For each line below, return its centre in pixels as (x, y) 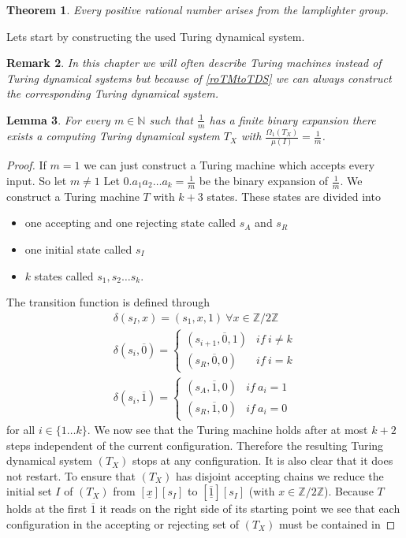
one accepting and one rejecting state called (130, 223)
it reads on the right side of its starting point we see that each (250, 508)
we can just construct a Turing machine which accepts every (229, 165)
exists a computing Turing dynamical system (113, 136)
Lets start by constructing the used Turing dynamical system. (156, 36)
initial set (29, 491)
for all (21, 430)
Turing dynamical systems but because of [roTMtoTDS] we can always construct (199, 78)
